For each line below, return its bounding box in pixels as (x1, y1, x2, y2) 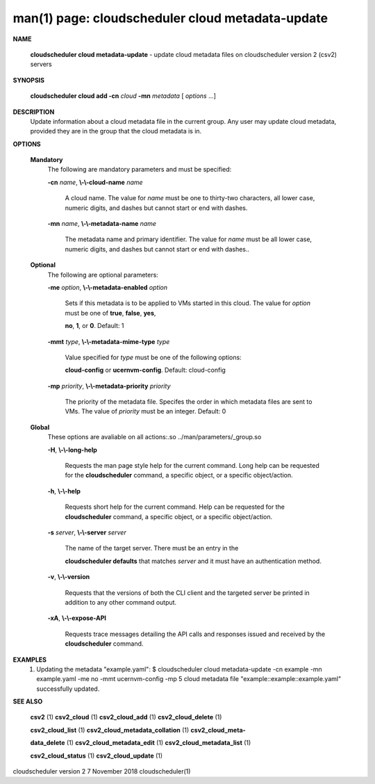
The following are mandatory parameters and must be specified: (47, 165, 232, 174)
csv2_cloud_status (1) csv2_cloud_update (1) (30, 751, 163, 760)
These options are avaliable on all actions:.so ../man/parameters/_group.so (47, 433, 262, 441)
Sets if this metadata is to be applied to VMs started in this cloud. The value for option (65, 299, 311, 307)
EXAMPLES (12, 655, 47, 664)
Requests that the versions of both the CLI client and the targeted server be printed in (65, 588, 310, 597)
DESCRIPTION (12, 108, 55, 116)
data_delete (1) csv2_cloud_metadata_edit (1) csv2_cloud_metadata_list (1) (30, 739, 251, 747)
